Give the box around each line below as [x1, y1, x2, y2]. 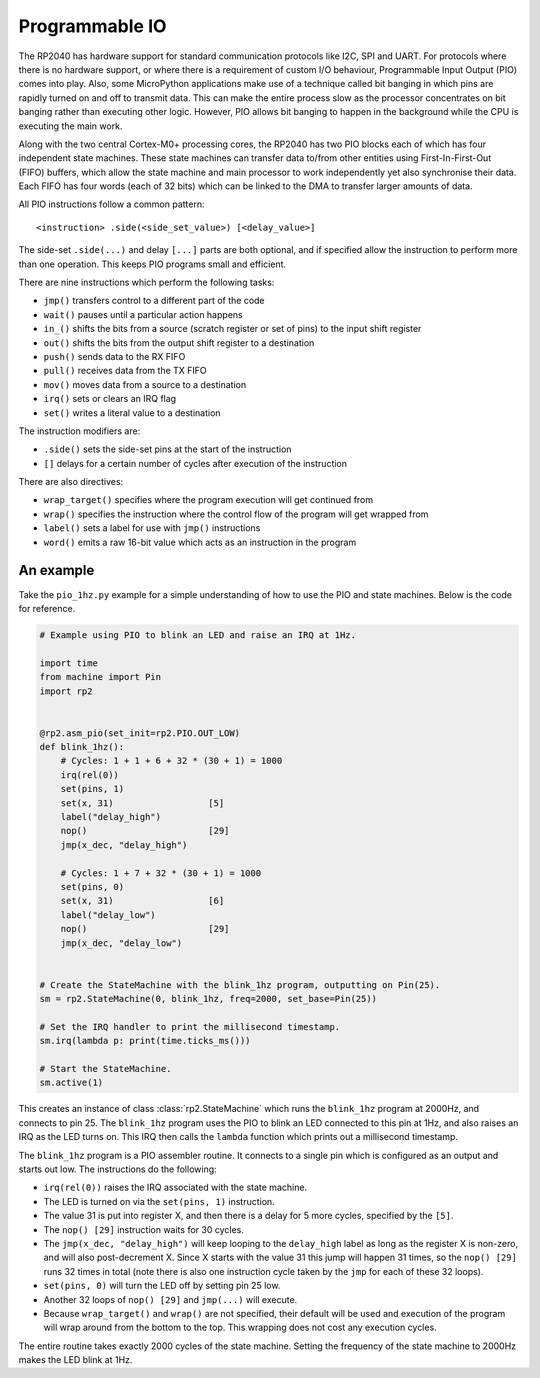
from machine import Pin [39, 671, 162, 683]
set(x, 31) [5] [60, 797, 225, 809]
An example [18, 562, 95, 579]
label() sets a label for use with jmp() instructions [43, 522, 261, 534]
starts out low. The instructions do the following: [18, 1163, 217, 1175]
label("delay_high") [60, 811, 162, 823]
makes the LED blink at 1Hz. [18, 1354, 133, 1366]
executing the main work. [18, 120, 123, 132]
